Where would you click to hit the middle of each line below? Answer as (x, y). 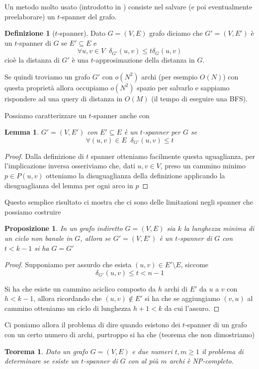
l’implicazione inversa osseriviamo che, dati (70, 166)
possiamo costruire (33, 211)
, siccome (195, 264)
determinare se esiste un (42, 361)
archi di (176, 288)
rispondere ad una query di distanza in (64, 98)
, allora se (95, 238)
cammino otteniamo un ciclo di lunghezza (68, 308)
